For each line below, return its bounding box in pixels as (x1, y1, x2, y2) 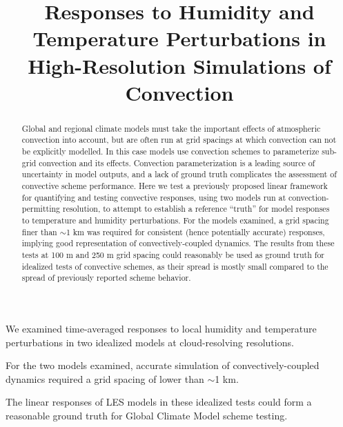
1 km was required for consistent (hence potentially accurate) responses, (66, 226, 325, 237)
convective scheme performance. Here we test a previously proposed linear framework (21, 180, 328, 192)
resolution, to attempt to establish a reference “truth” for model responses (62, 203, 330, 215)
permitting (21, 203, 61, 215)
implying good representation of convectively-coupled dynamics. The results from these (21, 237, 335, 249)
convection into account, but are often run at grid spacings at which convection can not (21, 134, 337, 146)
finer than (21, 226, 57, 237)
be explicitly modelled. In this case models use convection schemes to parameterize (21, 146, 320, 157)
